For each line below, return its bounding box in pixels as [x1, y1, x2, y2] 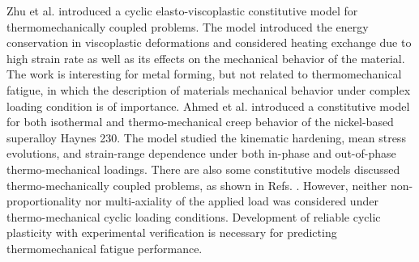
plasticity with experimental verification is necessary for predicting [6, 224, 337, 241]
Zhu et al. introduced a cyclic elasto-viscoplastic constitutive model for [6, 2, 358, 19]
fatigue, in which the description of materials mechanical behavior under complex [6, 81, 411, 98]
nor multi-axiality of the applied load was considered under [84, 192, 378, 209]
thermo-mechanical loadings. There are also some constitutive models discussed [6, 160, 400, 177]
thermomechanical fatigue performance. [6, 239, 203, 256]
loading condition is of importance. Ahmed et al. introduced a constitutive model [6, 97, 410, 114]
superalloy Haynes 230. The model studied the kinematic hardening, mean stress [6, 129, 406, 146]
